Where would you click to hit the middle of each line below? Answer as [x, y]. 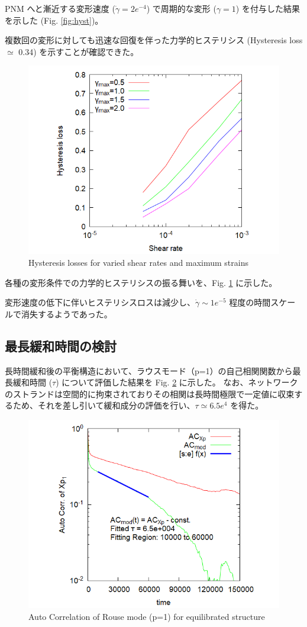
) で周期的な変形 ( [181, 8]
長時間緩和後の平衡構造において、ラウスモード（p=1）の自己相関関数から [149, 370]
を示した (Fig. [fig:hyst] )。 [54, 20]
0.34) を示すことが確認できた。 [79, 51]
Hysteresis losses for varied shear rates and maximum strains [138, 262]
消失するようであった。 [67, 313]
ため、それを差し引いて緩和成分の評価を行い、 [104, 405]
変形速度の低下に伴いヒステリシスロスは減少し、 [100, 302]
